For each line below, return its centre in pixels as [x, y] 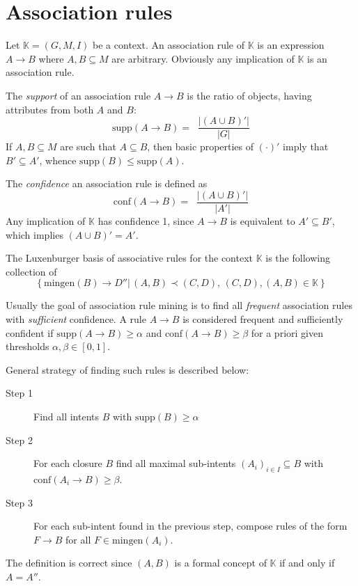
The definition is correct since [69, 563]
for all [78, 539]
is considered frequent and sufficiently [263, 318]
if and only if [307, 563]
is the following [298, 258]
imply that [306, 146]
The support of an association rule [78, 95]
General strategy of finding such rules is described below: [127, 369]
